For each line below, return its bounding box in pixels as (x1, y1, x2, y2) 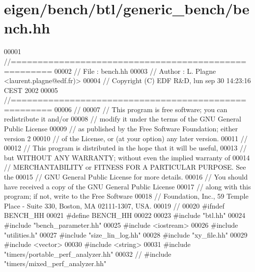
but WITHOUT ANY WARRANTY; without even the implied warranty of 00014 (4, 152, 250, 162)
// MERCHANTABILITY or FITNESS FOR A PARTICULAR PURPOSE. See (4, 162, 246, 172)
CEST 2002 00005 (4, 85, 58, 95)
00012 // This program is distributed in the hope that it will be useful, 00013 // (4, 143, 247, 153)
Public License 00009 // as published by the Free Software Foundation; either (4, 123, 238, 134)
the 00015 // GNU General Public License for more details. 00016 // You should (4, 172, 248, 182)
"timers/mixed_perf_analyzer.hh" (4, 258, 107, 269)
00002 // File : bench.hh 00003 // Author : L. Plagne (54, 65, 216, 76)
